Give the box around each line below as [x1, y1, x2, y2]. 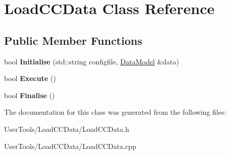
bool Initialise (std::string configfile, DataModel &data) [4, 56, 180, 66]
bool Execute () [4, 73, 56, 84]
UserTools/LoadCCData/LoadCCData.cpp [4, 140, 136, 151]
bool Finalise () [4, 90, 55, 100]
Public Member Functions [4, 32, 142, 48]
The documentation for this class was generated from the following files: [4, 107, 226, 117]
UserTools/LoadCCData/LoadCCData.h [4, 123, 129, 134]
